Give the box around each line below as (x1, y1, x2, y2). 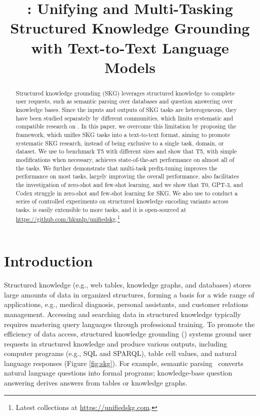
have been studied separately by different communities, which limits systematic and (15, 113, 233, 122)
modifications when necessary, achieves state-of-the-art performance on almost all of (15, 155, 234, 163)
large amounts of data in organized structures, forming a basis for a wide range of (4, 289, 254, 299)
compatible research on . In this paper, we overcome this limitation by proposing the (15, 122, 236, 130)
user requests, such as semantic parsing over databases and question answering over (15, 97, 233, 105)
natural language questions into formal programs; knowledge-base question (4, 367, 232, 378)
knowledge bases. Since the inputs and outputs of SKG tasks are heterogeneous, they (15, 105, 237, 114)
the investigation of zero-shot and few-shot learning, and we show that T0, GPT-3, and (15, 180, 243, 188)
